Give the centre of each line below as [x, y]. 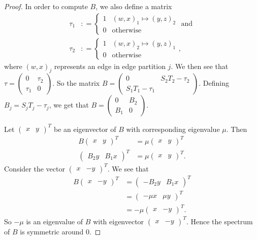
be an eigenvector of [85, 129]
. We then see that [200, 66]
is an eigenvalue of [55, 221]
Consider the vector [35, 168]
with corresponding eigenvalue [173, 129]
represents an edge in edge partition [110, 66]
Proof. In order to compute [46, 6]
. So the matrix [76, 83]
